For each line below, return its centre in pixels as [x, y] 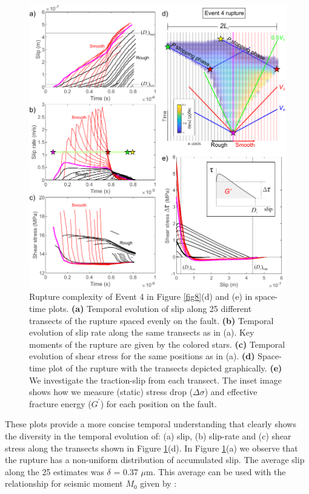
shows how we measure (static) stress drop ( [111, 392]
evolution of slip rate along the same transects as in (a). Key [142, 332]
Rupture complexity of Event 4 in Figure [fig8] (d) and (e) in [141, 296]
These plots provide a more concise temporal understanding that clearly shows [151, 424]
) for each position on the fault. [158, 403]
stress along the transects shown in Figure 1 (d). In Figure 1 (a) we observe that [151, 448]
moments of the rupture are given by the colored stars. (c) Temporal [157, 344]
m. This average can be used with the [216, 471]
